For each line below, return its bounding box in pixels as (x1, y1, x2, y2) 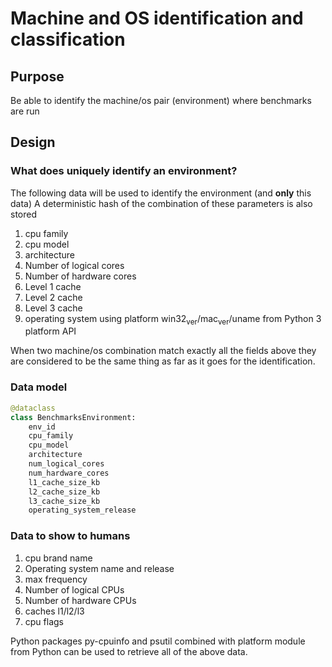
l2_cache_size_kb (28, 487, 101, 497)
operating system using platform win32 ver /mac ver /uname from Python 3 (24, 312, 322, 327)
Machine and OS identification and (10, 7, 304, 30)
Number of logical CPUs (24, 583, 125, 596)
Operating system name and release (24, 562, 175, 574)
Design (10, 134, 56, 151)
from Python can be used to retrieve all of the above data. (10, 645, 248, 657)
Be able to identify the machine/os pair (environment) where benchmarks (10, 95, 312, 106)
